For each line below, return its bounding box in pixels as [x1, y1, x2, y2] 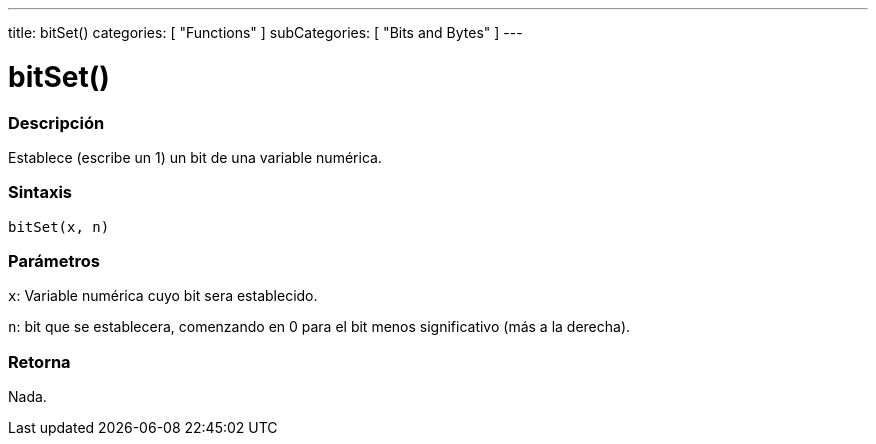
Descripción [8, 112, 105, 133]
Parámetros [8, 251, 100, 271]
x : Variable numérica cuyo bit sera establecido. [8, 287, 318, 305]
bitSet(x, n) [8, 218, 110, 235]
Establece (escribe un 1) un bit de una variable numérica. [8, 148, 382, 166]
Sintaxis [8, 182, 72, 203]
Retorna [8, 351, 71, 372]
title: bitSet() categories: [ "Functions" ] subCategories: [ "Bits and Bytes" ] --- [8, 24, 523, 41]
